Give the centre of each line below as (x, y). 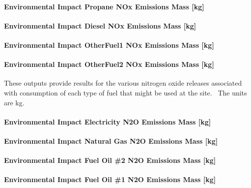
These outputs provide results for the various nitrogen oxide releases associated (123, 83)
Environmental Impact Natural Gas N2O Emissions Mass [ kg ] (111, 141)
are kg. (14, 102)
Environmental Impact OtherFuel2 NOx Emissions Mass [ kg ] (109, 64)
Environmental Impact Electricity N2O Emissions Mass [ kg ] (108, 121)
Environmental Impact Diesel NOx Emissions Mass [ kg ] (100, 25)
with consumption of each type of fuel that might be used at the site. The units (125, 92)
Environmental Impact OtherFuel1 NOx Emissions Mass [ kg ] (109, 45)
